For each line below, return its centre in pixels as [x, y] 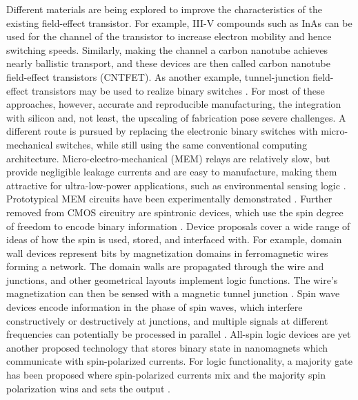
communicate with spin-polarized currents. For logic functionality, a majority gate [179, 361]
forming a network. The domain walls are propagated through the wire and [165, 266]
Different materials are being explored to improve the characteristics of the [164, 9]
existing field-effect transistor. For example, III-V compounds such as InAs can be [179, 22]
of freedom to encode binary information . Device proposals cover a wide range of [178, 226]
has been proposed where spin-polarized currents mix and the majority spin [166, 375]
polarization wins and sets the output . [88, 388]
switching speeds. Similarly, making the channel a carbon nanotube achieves [167, 49]
